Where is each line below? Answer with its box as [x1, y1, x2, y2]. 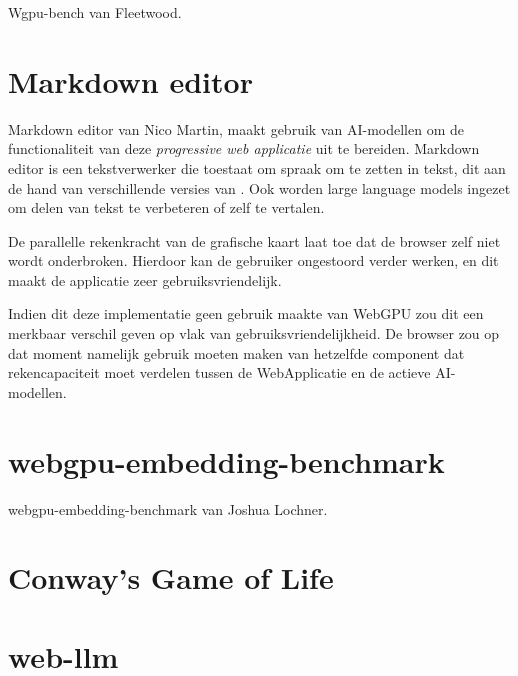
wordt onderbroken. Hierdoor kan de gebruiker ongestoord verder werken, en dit [8, 250, 499, 271]
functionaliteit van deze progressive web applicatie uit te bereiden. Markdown [8, 138, 480, 159]
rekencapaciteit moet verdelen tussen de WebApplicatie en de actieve [8, 362, 431, 383]
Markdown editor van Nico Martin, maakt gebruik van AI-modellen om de [8, 118, 464, 139]
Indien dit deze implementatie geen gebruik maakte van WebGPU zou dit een [8, 303, 484, 324]
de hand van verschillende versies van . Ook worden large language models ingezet [8, 177, 511, 198]
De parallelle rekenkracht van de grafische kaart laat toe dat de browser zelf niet [8, 230, 501, 251]
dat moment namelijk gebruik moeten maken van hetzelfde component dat [8, 342, 465, 363]
